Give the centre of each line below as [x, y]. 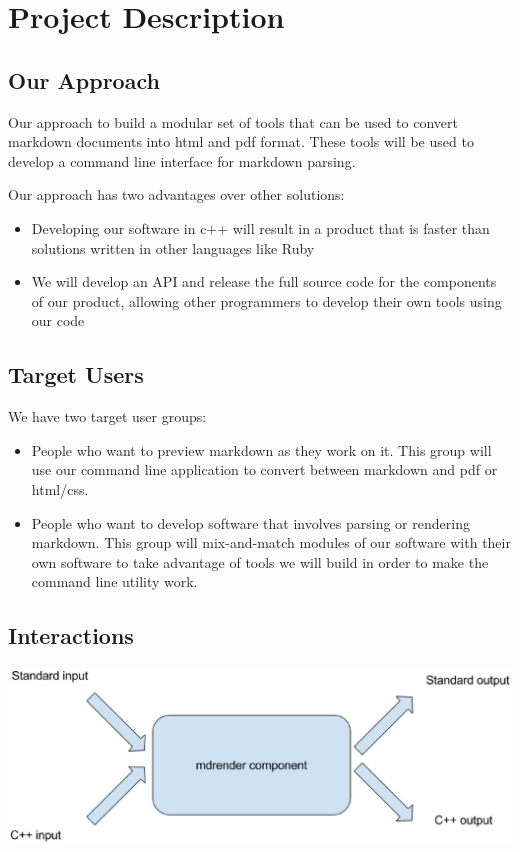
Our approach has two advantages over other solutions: [176, 194]
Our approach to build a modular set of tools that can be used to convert [233, 121]
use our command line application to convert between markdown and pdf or [264, 469]
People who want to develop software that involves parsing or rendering [250, 522]
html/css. [60, 488]
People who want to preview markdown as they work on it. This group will [261, 449]
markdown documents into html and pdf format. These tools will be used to [241, 141]
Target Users [76, 374]
